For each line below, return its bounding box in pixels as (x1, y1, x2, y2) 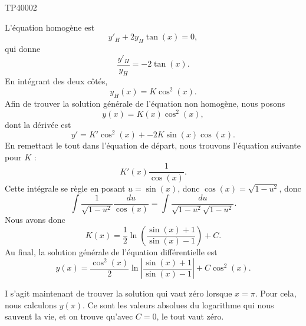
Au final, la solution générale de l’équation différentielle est (5, 245, 218, 258)
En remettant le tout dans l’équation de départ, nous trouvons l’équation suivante (5, 139, 301, 152)
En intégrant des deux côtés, (5, 75, 108, 87)
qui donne (5, 42, 41, 54)
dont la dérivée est (5, 118, 71, 130)
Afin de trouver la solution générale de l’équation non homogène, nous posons (5, 97, 285, 109)
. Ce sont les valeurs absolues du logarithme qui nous (83, 298, 274, 311)
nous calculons (5, 298, 57, 311)
